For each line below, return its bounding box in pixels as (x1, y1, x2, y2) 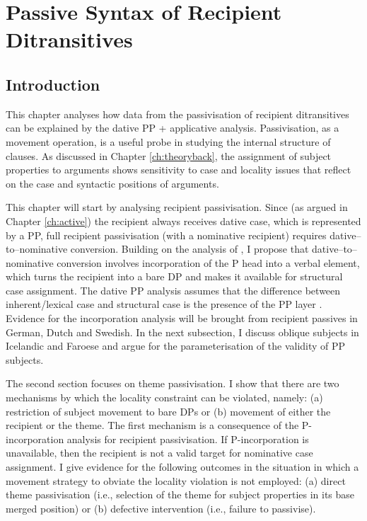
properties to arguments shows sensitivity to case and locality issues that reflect (6, 162, 351, 177)
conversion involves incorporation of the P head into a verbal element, (57, 255, 360, 270)
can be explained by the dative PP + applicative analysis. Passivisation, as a (6, 120, 339, 135)
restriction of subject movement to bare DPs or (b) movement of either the (6, 403, 331, 418)
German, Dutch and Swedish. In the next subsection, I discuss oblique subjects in (6, 324, 359, 339)
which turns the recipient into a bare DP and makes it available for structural (6, 269, 343, 284)
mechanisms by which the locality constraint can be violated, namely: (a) (6, 390, 323, 405)
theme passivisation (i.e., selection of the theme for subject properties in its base (6, 487, 355, 502)
